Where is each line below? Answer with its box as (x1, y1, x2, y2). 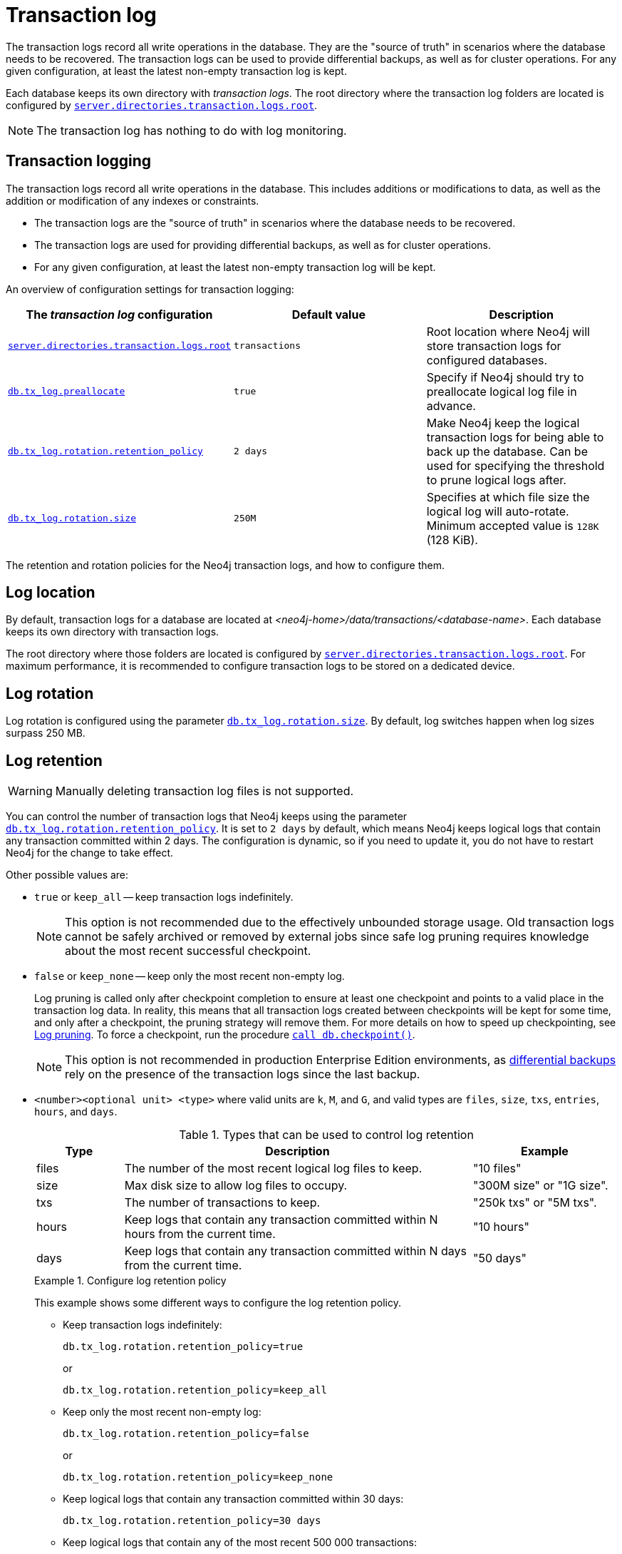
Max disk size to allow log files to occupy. (124, 1178, 348, 1193)
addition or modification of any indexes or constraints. (6, 194, 259, 207)
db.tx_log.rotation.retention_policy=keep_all (63, 1384, 327, 1396)
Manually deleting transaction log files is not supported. (55, 784, 354, 799)
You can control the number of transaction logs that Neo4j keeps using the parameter (6, 810, 408, 823)
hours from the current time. (124, 1227, 276, 1242)
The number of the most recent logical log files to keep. (124, 1161, 423, 1176)
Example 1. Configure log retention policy (34, 1274, 227, 1287)
